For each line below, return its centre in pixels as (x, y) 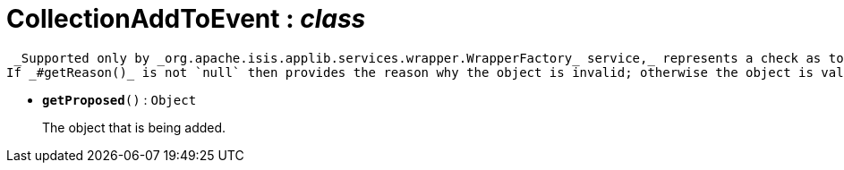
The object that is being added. (134, 127)
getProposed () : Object (119, 99)
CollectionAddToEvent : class (186, 19)
